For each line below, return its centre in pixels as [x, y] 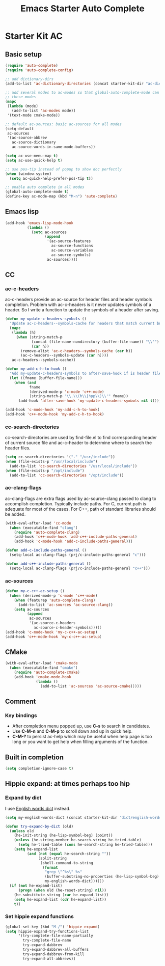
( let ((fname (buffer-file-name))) [46, 378]
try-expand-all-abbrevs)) [49, 959]
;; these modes [21, 97]
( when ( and [25, 383]
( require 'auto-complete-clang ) [47, 532]
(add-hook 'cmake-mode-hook [42, 677]
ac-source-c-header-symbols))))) [68, 628]
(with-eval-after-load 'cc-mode [38, 523]
